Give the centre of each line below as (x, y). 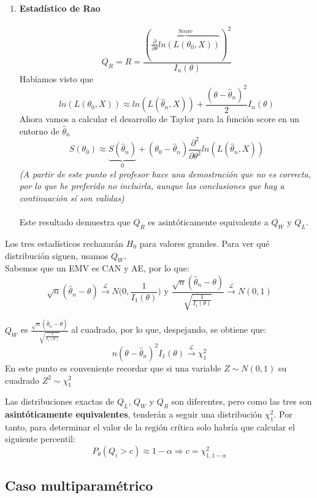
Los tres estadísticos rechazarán (64, 243)
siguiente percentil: (40, 439)
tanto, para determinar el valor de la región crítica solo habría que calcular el (150, 426)
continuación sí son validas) (72, 198)
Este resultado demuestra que (75, 222)
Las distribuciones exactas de (60, 401)
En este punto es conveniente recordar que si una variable (113, 368)
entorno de (39, 130)
